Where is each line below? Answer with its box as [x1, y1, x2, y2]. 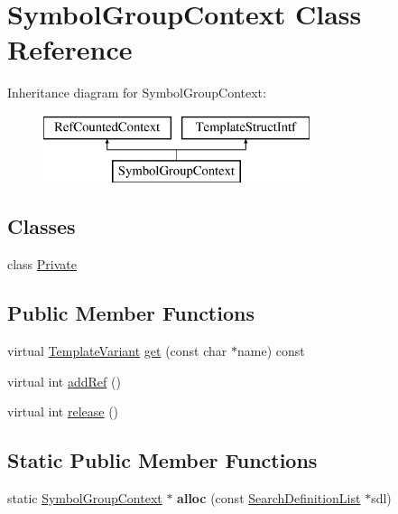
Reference [7, 31, 133, 68]
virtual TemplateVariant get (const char [7, 341, 227, 360]
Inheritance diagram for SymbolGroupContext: [7, 83, 266, 102]
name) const [236, 341, 305, 360]
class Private [7, 255, 77, 274]
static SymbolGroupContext [7, 489, 162, 508]
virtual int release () [7, 402, 119, 421]
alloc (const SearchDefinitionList [177, 489, 361, 508]
